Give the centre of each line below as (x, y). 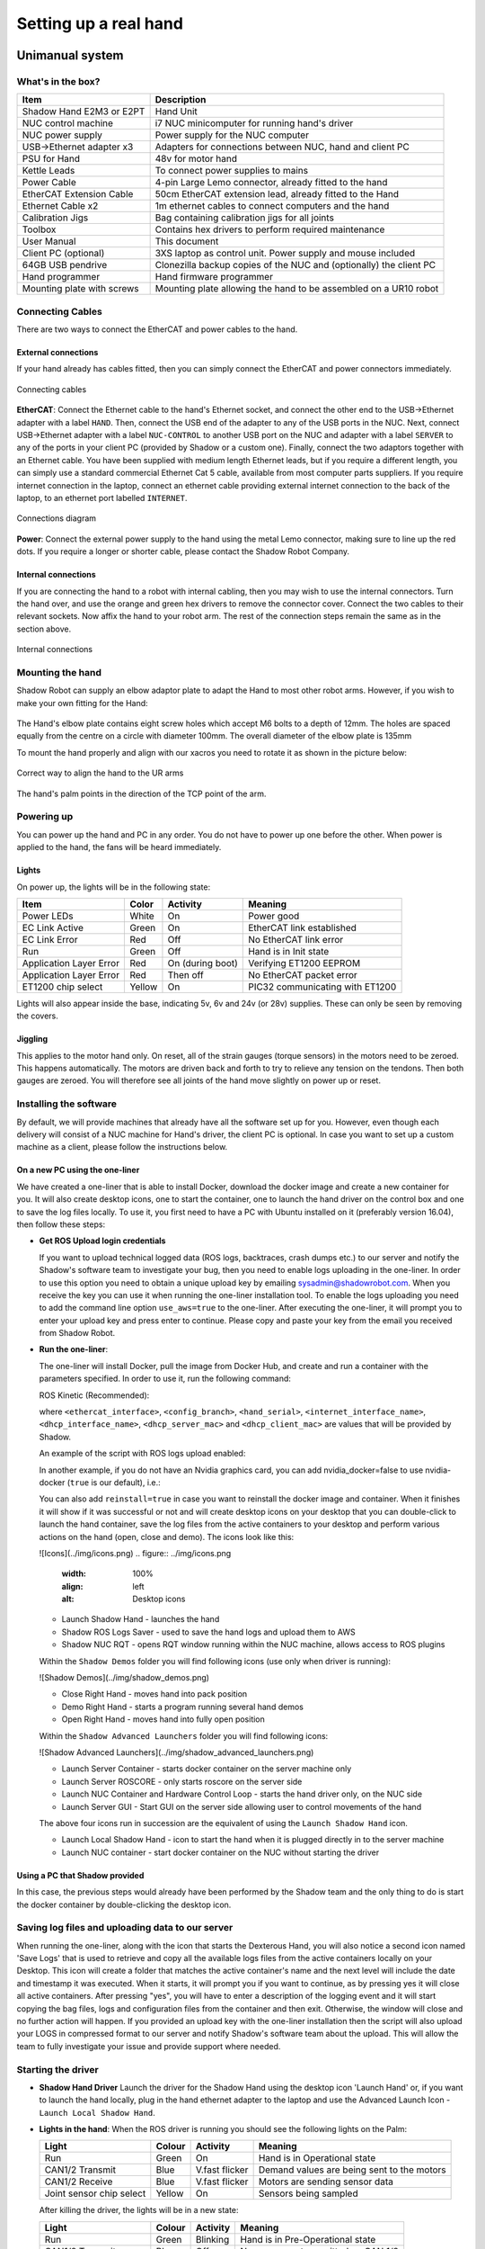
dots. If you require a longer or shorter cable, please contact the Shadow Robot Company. (183, 551)
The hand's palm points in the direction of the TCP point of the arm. (141, 793)
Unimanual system (70, 55)
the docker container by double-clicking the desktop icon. (124, 1904)
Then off (185, 974)
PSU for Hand (51, 159)
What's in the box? (58, 81)
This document (187, 241)
